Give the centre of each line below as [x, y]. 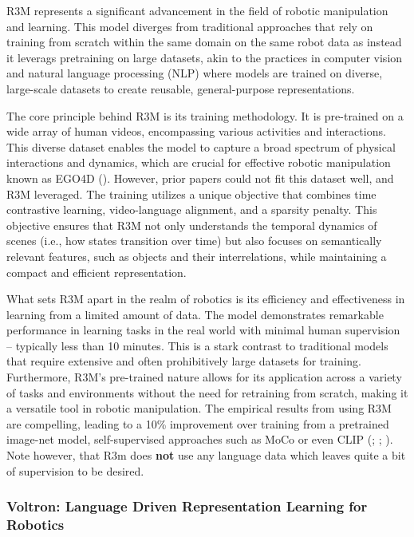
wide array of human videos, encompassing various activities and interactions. [196, 131]
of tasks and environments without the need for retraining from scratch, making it [207, 392]
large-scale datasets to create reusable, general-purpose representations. [181, 88]
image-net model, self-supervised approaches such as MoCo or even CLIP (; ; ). [200, 439]
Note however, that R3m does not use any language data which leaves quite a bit [206, 455]
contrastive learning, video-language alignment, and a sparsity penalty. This [192, 209]
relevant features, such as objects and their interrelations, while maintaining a [197, 256]
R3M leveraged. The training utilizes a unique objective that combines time [191, 193]
